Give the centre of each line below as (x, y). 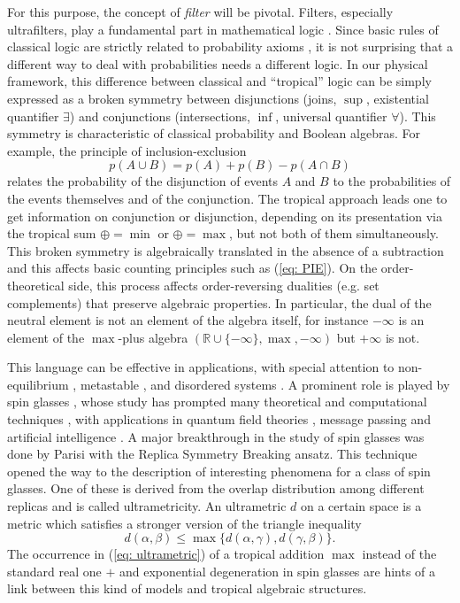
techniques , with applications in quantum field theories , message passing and (219, 419)
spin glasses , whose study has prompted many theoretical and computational (217, 402)
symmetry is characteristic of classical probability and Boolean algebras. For (214, 133)
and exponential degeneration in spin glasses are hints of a (277, 571)
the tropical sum (52, 233)
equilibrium (38, 384)
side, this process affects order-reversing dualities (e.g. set (224, 285)
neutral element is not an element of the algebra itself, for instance (188, 320)
